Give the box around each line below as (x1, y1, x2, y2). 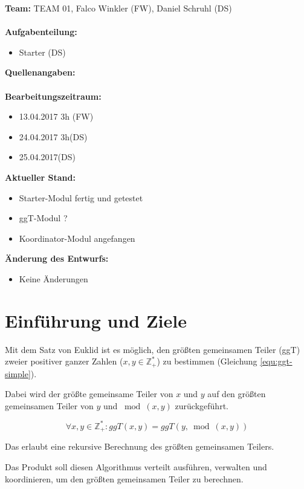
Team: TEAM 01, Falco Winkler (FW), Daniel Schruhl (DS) (5, 2, 232, 14)
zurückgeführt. (175, 399, 228, 412)
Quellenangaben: (5, 66, 76, 79)
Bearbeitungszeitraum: (5, 89, 102, 102)
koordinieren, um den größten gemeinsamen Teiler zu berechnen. (5, 472, 244, 485)
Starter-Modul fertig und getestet (19, 191, 143, 204)
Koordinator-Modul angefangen (19, 232, 135, 244)
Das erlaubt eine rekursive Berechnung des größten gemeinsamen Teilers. (5, 440, 274, 453)
